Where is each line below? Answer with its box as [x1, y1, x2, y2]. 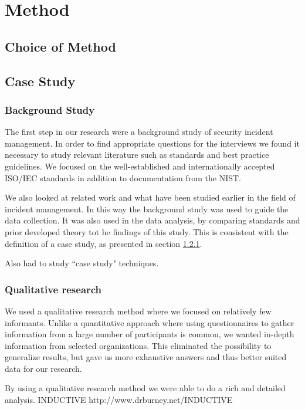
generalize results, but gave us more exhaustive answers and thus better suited [5, 351, 287, 363]
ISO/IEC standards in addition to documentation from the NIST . [5, 171, 241, 184]
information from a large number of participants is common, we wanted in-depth [5, 328, 294, 340]
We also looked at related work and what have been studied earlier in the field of [5, 191, 296, 204]
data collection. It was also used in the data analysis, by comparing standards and [5, 214, 300, 226]
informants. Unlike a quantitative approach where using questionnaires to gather [5, 316, 294, 328]
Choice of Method [5, 37, 116, 55]
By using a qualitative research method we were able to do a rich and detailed [5, 382, 286, 394]
